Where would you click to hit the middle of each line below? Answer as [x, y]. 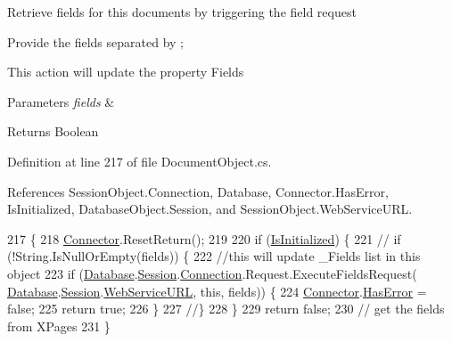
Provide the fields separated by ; [95, 41]
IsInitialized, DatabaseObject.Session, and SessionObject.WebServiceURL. [210, 209]
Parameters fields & [61, 101]
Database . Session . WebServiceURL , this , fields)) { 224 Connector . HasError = [217, 291]
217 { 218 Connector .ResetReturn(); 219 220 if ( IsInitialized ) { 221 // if [204, 238]
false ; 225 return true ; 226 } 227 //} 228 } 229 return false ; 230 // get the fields [226, 309]
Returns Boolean [53, 131]
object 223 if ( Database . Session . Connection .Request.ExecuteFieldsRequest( [212, 273]
